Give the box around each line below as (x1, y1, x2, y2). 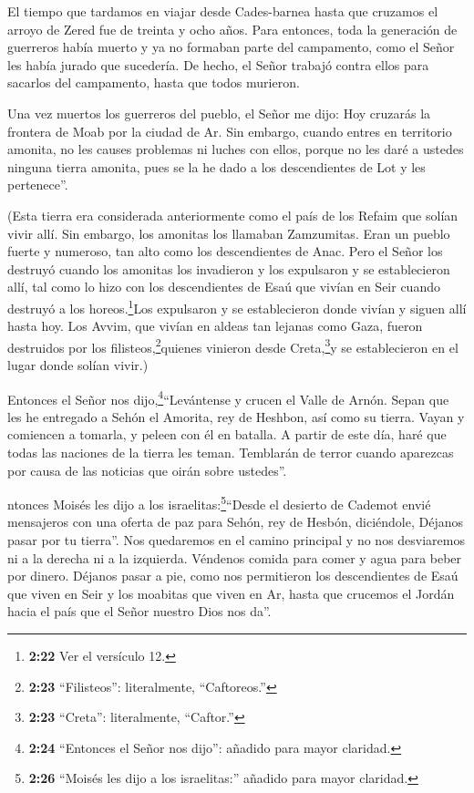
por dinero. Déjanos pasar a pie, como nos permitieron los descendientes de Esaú (7, 566, 459, 585)
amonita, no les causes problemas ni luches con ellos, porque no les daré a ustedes (7, 139, 464, 159)
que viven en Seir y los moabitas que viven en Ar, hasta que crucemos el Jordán (7, 583, 455, 602)
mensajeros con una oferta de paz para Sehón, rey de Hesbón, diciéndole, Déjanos (7, 512, 463, 531)
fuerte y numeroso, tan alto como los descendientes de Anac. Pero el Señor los (7, 242, 443, 261)
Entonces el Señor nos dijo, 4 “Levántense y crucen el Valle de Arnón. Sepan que (7, 386, 449, 408)
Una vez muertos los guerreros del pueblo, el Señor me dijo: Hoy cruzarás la (7, 103, 431, 122)
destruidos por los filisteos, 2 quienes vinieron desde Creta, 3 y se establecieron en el (7, 335, 459, 356)
